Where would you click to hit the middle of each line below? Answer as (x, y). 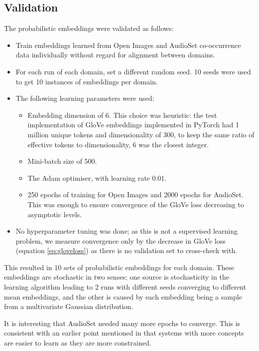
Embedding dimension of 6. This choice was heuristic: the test (122, 115)
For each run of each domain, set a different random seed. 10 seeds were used (133, 71)
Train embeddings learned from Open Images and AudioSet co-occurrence (128, 45)
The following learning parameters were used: (85, 98)
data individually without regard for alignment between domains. (115, 55)
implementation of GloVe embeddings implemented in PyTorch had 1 (133, 125)
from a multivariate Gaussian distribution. (69, 306)
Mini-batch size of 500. (62, 161)
